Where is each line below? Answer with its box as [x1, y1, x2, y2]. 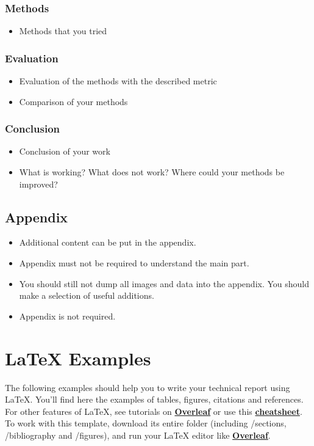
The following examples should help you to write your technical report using [5, 381, 290, 393]
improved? [19, 177, 58, 190]
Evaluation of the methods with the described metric [19, 75, 217, 87]
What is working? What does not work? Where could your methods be [19, 166, 285, 178]
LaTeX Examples [5, 345, 151, 370]
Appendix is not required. [19, 309, 116, 322]
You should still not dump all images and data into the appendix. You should [19, 277, 310, 290]
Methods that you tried [19, 24, 107, 37]
